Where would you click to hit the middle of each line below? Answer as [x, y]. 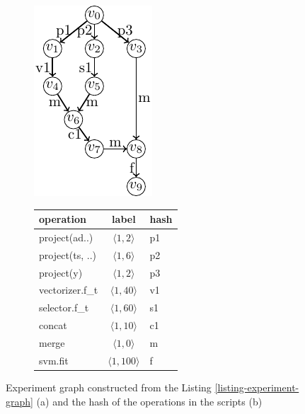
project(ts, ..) [68, 254]
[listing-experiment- [257, 387]
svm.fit [54, 360]
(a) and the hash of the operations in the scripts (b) [149, 401]
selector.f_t [64, 307]
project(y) [61, 272]
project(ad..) [66, 237]
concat [53, 325]
